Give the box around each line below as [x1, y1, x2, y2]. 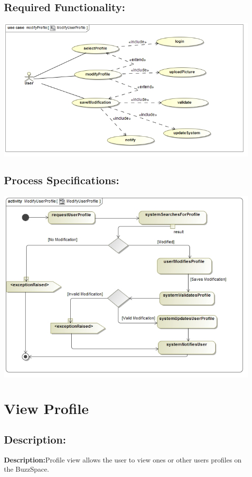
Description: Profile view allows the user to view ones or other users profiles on [4, 454, 242, 464]
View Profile [4, 398, 89, 418]
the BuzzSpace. [4, 464, 49, 474]
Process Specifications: [4, 173, 119, 188]
